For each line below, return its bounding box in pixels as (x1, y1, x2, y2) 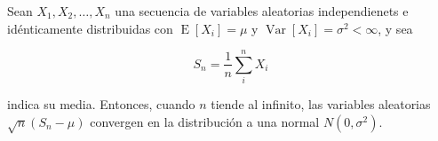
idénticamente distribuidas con (7, 19, 173, 37)
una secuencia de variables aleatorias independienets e (115, 2, 409, 20)
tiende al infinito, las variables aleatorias (211, 95, 431, 114)
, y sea (378, 19, 413, 37)
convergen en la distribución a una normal (90, 112, 320, 130)
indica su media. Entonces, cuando (7, 95, 195, 114)
